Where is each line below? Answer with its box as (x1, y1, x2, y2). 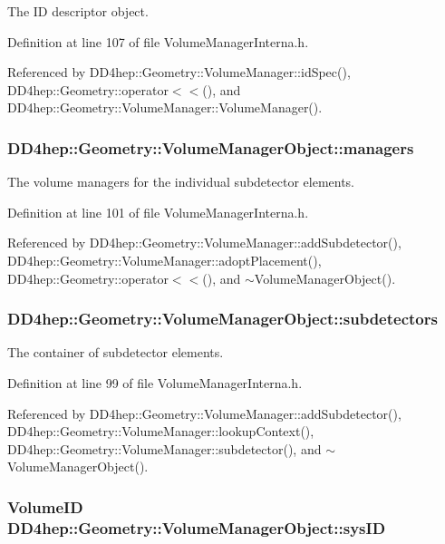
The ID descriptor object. (7, 2, 149, 20)
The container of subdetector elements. (7, 343, 224, 362)
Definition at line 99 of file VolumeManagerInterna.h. (7, 373, 303, 392)
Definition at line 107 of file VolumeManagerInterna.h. (7, 32, 309, 51)
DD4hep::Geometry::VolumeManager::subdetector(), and (7, 439, 322, 458)
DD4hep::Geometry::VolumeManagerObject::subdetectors (7, 307, 438, 330)
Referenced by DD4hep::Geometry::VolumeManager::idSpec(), (7, 63, 351, 82)
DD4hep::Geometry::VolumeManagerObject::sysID (7, 516, 386, 539)
